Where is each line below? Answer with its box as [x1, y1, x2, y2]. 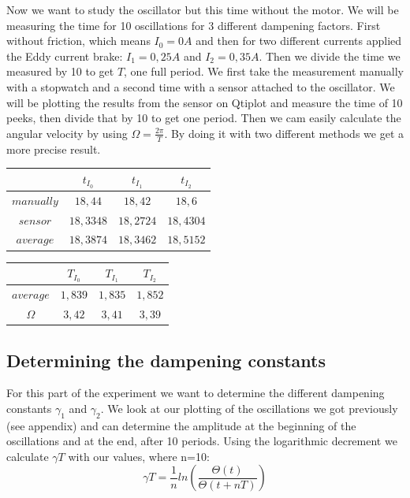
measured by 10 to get [6, 63, 114, 80]
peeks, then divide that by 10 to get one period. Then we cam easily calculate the [6, 110, 401, 126]
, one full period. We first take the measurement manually [124, 63, 404, 80]
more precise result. [6, 140, 101, 157]
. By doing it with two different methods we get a [164, 124, 404, 141]
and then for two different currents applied [196, 32, 402, 49]
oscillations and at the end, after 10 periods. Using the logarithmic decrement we [6, 433, 397, 449]
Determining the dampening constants [6, 347, 326, 372]
